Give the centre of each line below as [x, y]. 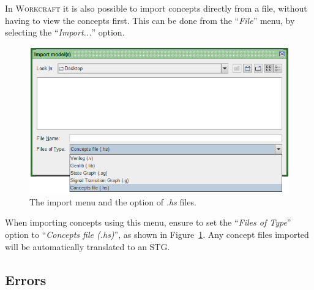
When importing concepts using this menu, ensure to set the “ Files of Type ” [148, 222]
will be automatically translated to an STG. [88, 246]
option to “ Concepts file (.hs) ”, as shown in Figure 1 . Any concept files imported [157, 235]
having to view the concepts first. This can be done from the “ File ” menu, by [150, 20]
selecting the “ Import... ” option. [65, 32]
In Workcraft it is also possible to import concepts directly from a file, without [156, 8]
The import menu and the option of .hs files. [113, 201]
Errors [26, 279]
